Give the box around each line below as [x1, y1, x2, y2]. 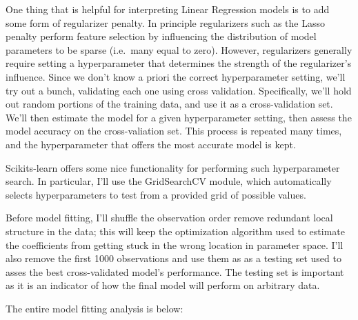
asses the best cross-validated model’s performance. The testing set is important [6, 264, 344, 279]
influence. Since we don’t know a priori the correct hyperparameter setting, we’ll [6, 69, 346, 83]
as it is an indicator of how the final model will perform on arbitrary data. [6, 278, 320, 292]
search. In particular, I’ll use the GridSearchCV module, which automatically [6, 174, 332, 188]
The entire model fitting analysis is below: [6, 301, 183, 315]
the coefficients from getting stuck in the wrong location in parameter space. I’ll [6, 237, 344, 252]
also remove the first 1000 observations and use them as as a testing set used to [6, 251, 341, 266]
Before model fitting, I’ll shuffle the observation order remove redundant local [6, 210, 333, 225]
